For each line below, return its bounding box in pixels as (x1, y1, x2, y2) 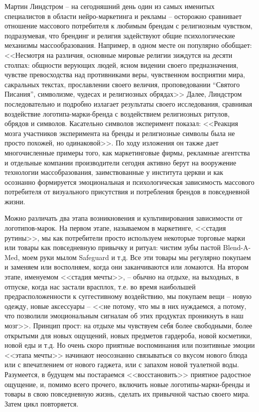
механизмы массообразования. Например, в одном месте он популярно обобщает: (4, 40, 252, 50)
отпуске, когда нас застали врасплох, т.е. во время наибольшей (4, 281, 196, 291)
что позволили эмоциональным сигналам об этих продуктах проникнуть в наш (4, 310, 244, 321)
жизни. (4, 196, 25, 206)
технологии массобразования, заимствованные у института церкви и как (4, 167, 224, 177)
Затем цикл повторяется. (4, 398, 79, 409)
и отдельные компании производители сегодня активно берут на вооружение (4, 157, 237, 167)
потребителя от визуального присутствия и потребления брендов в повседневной (4, 186, 250, 197)
